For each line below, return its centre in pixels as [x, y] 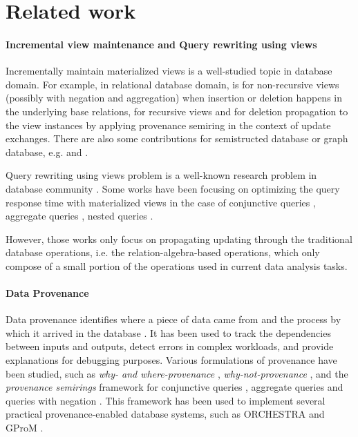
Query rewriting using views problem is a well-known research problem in [161, 175]
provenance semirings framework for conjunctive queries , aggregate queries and [175, 387]
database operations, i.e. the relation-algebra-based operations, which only [163, 252]
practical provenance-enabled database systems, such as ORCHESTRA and [165, 414]
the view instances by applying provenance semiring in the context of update [168, 125]
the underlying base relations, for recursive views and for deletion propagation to [177, 111]
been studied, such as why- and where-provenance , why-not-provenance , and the [177, 373]
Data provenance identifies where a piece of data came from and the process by [173, 319]
